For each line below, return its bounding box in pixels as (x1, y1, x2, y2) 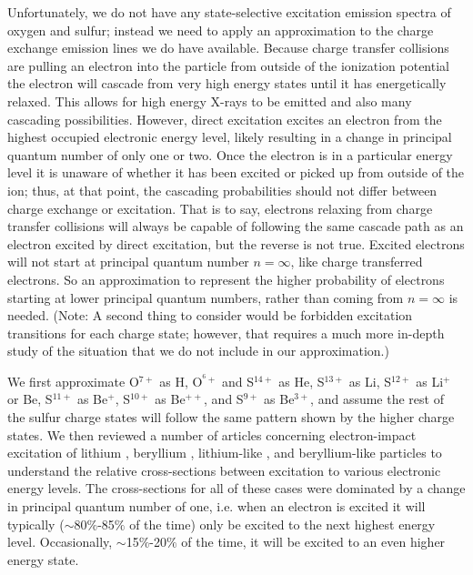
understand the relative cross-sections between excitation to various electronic (7, 460, 441, 479)
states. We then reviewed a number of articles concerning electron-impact (7, 425, 417, 444)
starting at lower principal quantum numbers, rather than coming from (7, 287, 404, 307)
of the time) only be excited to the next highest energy (129, 514, 436, 533)
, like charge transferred (290, 252, 423, 271)
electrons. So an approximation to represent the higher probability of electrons (7, 269, 445, 288)
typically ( (7, 514, 65, 533)
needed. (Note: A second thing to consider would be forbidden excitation (7, 306, 413, 325)
